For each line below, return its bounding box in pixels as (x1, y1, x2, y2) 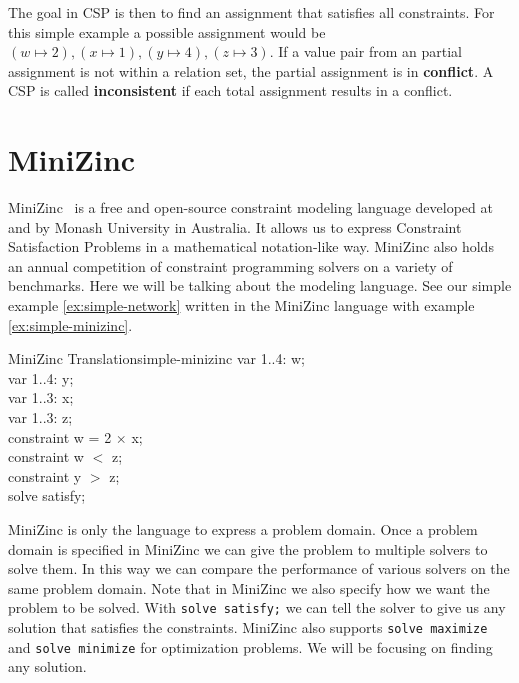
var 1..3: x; (8, 387, 74, 408)
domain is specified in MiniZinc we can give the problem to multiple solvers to (8, 538, 488, 559)
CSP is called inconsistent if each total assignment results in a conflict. (8, 80, 453, 101)
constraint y (8, 465, 82, 486)
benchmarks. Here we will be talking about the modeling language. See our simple (8, 275, 512, 296)
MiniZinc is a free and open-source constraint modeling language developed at (8, 197, 493, 218)
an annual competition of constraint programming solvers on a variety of (8, 255, 453, 276)
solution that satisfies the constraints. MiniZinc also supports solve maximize (8, 617, 488, 638)
